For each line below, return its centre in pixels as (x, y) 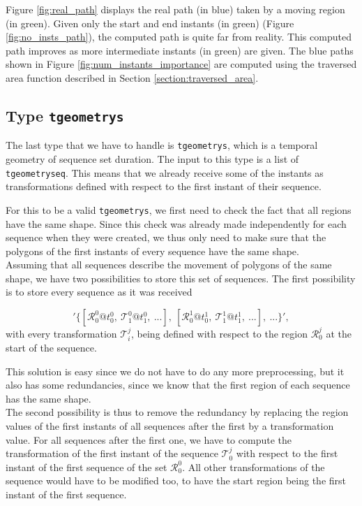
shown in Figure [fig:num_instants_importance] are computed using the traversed (181, 64)
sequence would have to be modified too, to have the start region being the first (176, 480)
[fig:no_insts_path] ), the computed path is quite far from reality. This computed (179, 37)
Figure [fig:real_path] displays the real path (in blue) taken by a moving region (175, 9)
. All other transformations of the (254, 467)
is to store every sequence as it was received (99, 292)
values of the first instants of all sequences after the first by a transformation (170, 425)
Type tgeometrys (65, 115)
